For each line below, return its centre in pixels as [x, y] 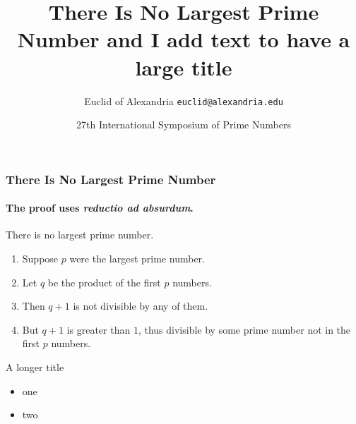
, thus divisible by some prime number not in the [244, 329]
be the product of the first [104, 282]
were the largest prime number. [137, 259]
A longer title [35, 367]
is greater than [99, 329]
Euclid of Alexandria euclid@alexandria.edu [184, 101]
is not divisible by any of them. [141, 306]
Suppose [40, 259]
